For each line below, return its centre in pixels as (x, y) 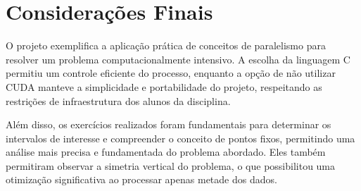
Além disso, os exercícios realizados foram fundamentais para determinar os (169, 124)
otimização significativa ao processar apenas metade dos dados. (141, 179)
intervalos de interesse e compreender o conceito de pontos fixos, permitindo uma (180, 138)
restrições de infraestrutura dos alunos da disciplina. (118, 100)
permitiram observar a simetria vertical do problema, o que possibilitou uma (171, 165)
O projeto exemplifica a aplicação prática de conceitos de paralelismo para (166, 45)
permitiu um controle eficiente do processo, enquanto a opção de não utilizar (171, 73)
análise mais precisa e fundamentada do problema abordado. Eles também (166, 152)
